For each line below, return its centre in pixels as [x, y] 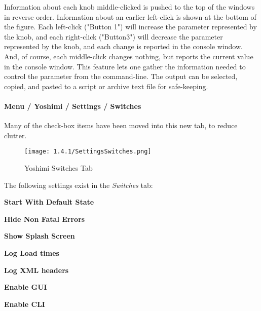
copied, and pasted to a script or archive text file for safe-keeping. [106, 86]
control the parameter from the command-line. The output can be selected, [121, 76]
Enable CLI [25, 304]
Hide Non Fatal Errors [45, 219]
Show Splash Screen [40, 236]
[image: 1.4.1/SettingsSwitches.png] [88, 152]
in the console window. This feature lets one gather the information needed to [125, 66]
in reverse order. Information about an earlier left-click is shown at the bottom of [130, 16]
